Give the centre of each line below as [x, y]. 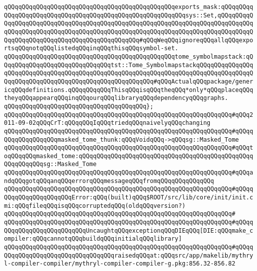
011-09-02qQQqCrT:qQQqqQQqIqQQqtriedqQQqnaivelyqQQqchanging [107, 123]
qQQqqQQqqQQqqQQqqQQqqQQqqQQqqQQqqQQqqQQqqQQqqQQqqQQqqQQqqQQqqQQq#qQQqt [129, 148]
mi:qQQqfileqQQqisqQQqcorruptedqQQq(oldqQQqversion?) [95, 206]
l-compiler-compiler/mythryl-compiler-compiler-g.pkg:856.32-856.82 [120, 264]
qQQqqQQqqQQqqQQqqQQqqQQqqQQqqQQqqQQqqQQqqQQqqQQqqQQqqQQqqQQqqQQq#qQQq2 [129, 115]
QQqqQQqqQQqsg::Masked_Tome [50, 164]
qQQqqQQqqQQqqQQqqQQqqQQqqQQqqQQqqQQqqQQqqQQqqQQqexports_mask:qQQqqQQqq [129, 7]
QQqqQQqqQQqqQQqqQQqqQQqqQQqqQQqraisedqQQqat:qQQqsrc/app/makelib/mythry [129, 255]
